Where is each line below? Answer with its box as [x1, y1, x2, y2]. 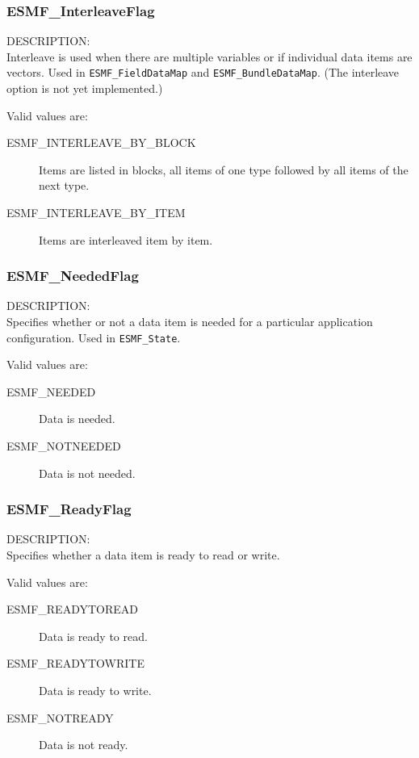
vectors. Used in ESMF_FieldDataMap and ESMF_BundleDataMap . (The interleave [6, 64, 400, 81]
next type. [39, 177, 90, 194]
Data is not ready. [39, 736, 128, 753]
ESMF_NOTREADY [6, 709, 114, 726]
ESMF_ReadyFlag [6, 499, 132, 519]
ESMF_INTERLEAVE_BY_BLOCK [6, 134, 196, 151]
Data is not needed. [39, 464, 136, 481]
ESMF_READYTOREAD [6, 601, 138, 618]
